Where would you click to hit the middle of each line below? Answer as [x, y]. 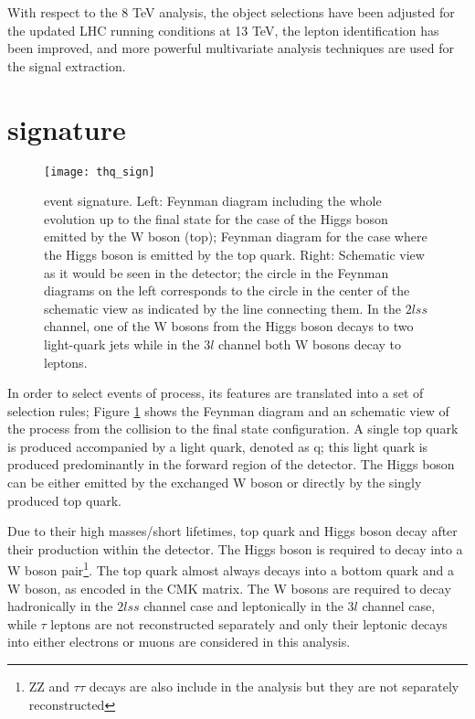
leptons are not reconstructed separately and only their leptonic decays [249, 623]
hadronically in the [60, 606]
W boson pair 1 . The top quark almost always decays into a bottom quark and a [231, 569]
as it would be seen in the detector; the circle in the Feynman [216, 272]
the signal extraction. [67, 65]
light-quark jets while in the [122, 343]
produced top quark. [64, 500]
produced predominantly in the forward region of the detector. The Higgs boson [231, 464]
